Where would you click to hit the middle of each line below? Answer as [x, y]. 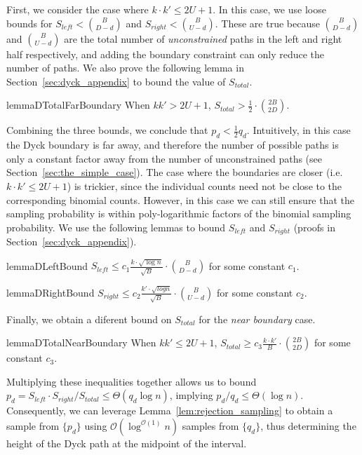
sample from [33, 425]
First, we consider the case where [78, 9]
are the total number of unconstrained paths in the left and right [203, 38]
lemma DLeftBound [47, 265]
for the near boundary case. [257, 319]
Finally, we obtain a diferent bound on [89, 319]
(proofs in [314, 227]
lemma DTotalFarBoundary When [78, 105]
